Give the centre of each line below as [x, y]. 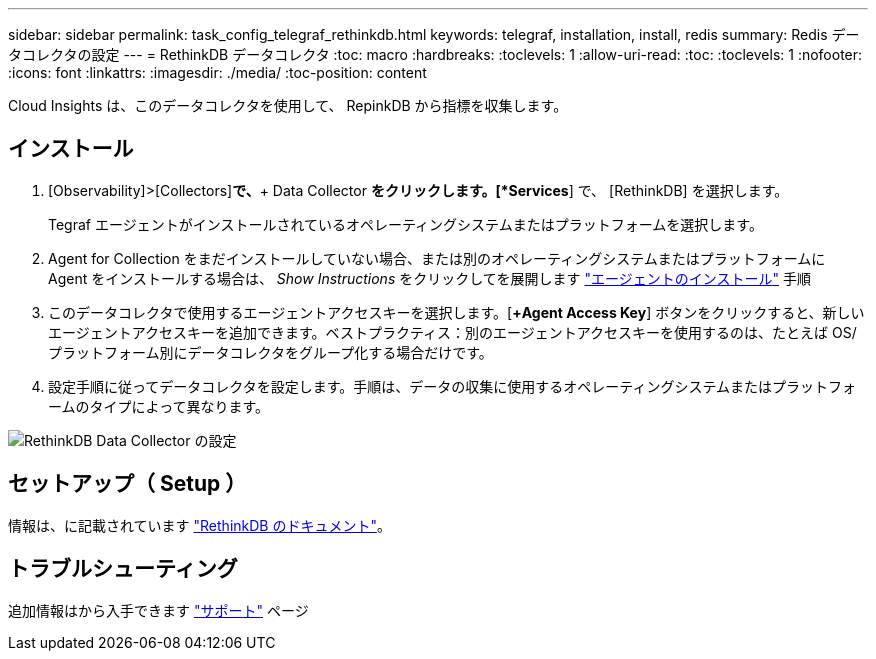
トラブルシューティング [123, 569]
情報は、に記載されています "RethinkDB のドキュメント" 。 [199, 525]
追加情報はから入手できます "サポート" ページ [158, 610]
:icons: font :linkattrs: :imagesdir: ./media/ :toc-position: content [217, 72]
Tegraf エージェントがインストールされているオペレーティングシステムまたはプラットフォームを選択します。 [405, 224]
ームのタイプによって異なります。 [159, 406]
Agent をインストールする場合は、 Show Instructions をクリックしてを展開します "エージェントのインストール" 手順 [429, 278]
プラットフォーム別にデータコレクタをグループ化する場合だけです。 [270, 352]
